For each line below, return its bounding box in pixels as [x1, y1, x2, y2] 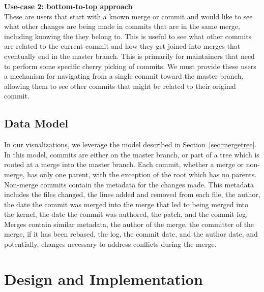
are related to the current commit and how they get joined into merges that [4, 41, 241, 51]
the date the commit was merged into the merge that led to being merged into [4, 199, 249, 209]
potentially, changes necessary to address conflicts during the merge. [4, 239, 217, 249]
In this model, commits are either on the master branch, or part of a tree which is [4, 149, 259, 159]
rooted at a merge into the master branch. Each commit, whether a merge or [4, 159, 244, 170]
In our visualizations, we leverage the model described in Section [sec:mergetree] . [4, 139, 257, 150]
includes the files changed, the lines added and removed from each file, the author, [4, 189, 260, 200]
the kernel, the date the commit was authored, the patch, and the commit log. [4, 209, 248, 219]
